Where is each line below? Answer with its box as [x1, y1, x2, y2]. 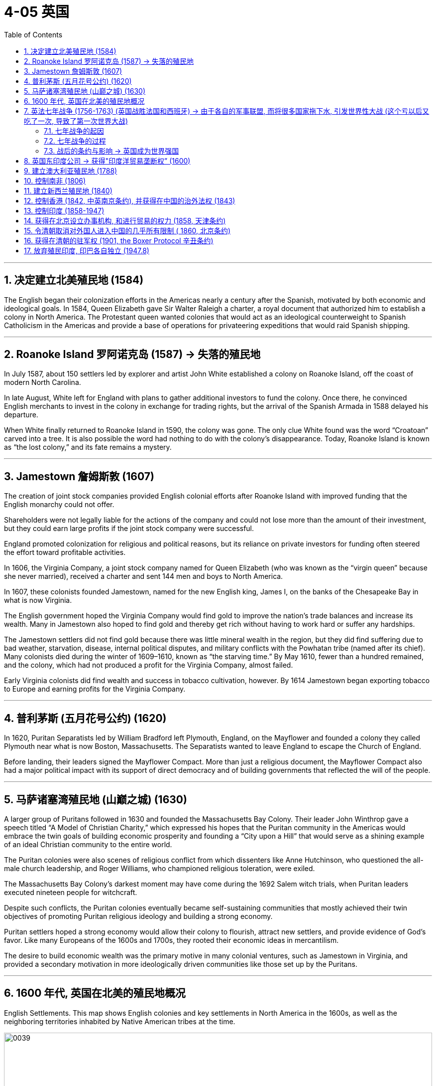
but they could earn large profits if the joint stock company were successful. [4, 524, 254, 533]
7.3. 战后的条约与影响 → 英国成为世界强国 [44, 146, 179, 155]
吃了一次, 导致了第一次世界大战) [24, 116, 128, 125]
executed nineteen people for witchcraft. [4, 888, 137, 897]
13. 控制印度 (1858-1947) [24, 206, 105, 215]
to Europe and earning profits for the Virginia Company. [4, 685, 186, 694]
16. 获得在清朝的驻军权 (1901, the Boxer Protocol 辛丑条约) [24, 236, 214, 245]
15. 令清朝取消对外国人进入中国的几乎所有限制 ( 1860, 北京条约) [24, 226, 231, 235]
